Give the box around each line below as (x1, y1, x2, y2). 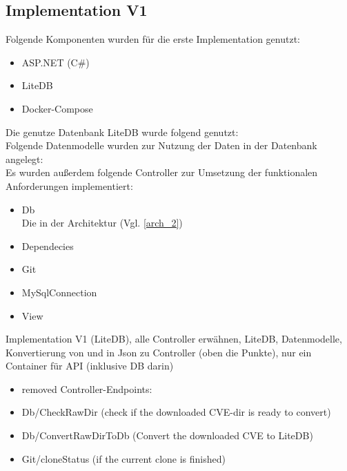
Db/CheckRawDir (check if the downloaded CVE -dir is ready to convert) (21, 405, 331, 419)
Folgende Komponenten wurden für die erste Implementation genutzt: (6, 32, 301, 46)
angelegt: (6, 151, 43, 166)
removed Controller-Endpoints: (21, 381, 152, 396)
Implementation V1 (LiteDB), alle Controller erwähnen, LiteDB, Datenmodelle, (6, 331, 342, 346)
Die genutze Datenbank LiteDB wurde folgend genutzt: (6, 124, 239, 139)
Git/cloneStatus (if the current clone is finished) (21, 451, 226, 465)
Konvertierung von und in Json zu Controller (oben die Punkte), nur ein (6, 345, 312, 359)
